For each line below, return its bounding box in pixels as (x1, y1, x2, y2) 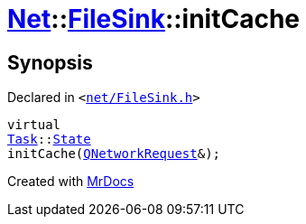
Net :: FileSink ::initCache (7, 4, 300, 34)
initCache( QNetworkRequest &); (7, 146, 221, 162)
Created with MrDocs (7, 173, 134, 190)
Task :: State (7, 132, 91, 147)
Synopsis (7, 51, 93, 74)
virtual (7, 117, 61, 133)
